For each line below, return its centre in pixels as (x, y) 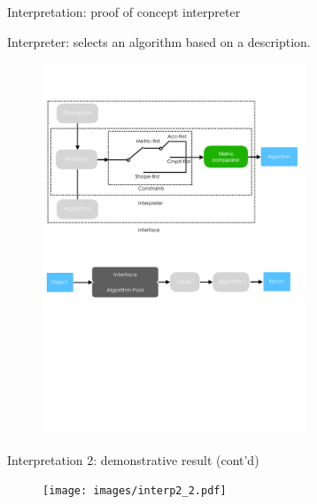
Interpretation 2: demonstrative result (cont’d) (133, 459)
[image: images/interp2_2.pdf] (135, 491)
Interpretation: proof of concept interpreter (124, 12)
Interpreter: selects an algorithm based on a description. (159, 41)
